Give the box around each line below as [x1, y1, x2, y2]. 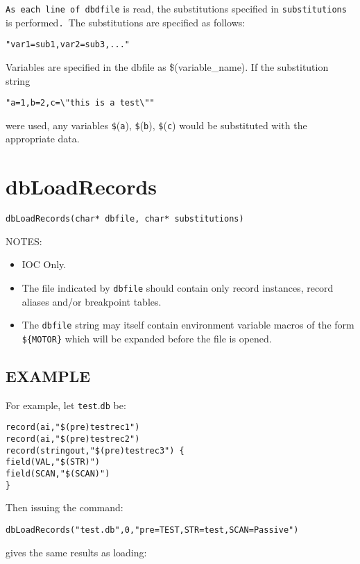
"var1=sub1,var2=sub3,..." [6, 40, 130, 50]
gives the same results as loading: [6, 545, 147, 559]
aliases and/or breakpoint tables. [22, 294, 162, 308]
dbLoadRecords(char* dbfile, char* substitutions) [6, 214, 244, 224]
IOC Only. [22, 257, 67, 272]
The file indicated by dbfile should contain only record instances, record [22, 281, 334, 295]
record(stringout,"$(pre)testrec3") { [6, 445, 185, 456]
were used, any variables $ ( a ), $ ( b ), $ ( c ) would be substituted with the [6, 117, 307, 132]
